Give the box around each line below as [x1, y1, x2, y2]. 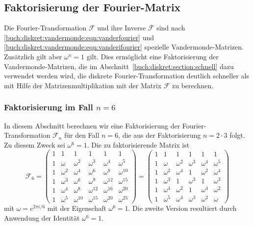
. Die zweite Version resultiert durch [128, 203, 237, 213]
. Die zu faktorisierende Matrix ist [87, 139, 190, 150]
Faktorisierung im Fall [4, 101, 93, 113]
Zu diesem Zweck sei [4, 139, 65, 150]
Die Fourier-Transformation [4, 23, 87, 33]
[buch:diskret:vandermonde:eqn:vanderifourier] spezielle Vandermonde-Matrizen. [4, 42, 244, 52]
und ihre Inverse [97, 23, 146, 33]
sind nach [156, 23, 185, 33]
